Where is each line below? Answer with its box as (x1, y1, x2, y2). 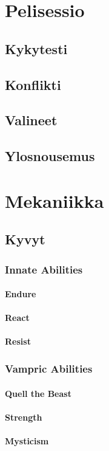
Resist (5, 335, 31, 348)
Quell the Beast (5, 387, 71, 399)
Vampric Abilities (5, 360, 93, 376)
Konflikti (5, 75, 61, 94)
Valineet (5, 111, 58, 129)
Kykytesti (5, 39, 68, 58)
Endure (5, 287, 36, 300)
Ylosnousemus (5, 146, 95, 165)
